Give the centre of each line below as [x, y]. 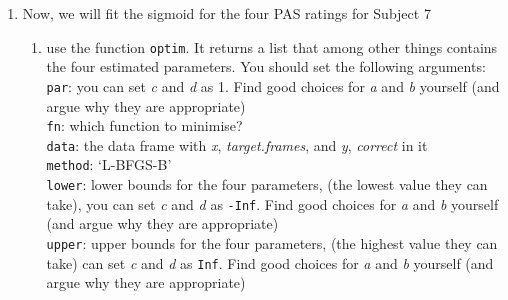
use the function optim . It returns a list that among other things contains [272, 46]
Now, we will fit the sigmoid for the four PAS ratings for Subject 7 [226, 13]
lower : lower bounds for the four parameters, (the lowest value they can [267, 184]
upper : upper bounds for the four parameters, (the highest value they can [272, 242]
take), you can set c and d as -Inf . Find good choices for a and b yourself [272, 203]
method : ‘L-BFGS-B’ [109, 164]
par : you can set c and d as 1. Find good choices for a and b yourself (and [273, 85]
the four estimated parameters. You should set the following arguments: [266, 66]
